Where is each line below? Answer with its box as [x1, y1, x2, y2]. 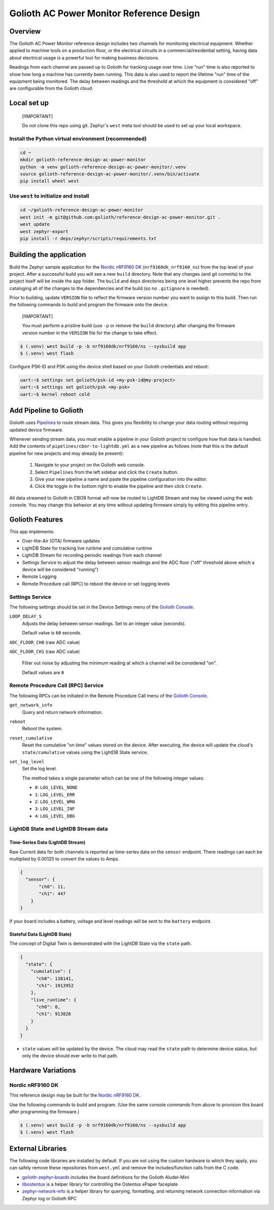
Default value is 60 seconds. [22, 630, 82, 636]
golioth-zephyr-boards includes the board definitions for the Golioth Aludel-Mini [22, 1174, 190, 1180]
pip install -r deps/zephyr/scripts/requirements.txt [20, 236, 157, 242]
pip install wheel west [20, 178, 80, 184]
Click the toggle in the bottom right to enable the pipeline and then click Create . [35, 483, 203, 489]
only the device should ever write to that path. [22, 1053, 119, 1058]
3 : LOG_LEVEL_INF [35, 805, 75, 812]
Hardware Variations [9, 1066, 76, 1075]
